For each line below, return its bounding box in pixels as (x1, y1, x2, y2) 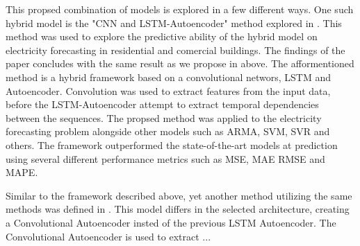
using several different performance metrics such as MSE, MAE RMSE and (6, 151, 325, 166)
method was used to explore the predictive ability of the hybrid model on (6, 29, 318, 44)
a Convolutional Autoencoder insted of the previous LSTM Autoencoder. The (6, 215, 336, 229)
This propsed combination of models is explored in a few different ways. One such (6, 2, 354, 16)
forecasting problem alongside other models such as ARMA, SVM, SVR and (6, 124, 330, 139)
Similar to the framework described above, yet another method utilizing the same (6, 188, 352, 202)
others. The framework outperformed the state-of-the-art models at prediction (6, 137, 338, 152)
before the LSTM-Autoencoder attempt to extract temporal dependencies (6, 97, 319, 112)
